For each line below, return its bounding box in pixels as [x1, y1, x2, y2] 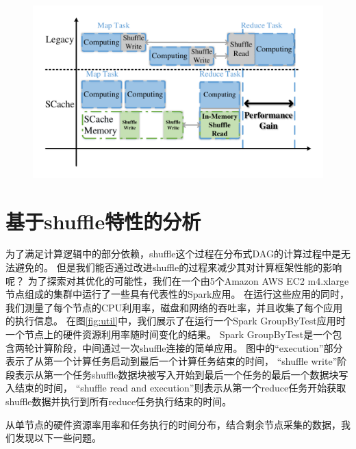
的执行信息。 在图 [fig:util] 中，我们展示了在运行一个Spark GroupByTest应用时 [5, 313, 346, 328]
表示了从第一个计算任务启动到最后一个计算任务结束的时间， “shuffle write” [5, 354, 338, 368]
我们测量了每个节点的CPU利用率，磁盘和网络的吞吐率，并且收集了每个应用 [5, 300, 343, 314]
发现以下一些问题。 [14, 431, 101, 445]
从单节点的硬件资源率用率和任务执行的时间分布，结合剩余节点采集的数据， [5, 417, 341, 431]
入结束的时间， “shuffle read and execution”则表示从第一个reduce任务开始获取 [5, 381, 346, 395]
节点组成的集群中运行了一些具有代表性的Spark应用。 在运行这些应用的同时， [5, 287, 350, 301]
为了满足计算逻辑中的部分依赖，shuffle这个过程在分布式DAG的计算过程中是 [5, 246, 341, 261]
